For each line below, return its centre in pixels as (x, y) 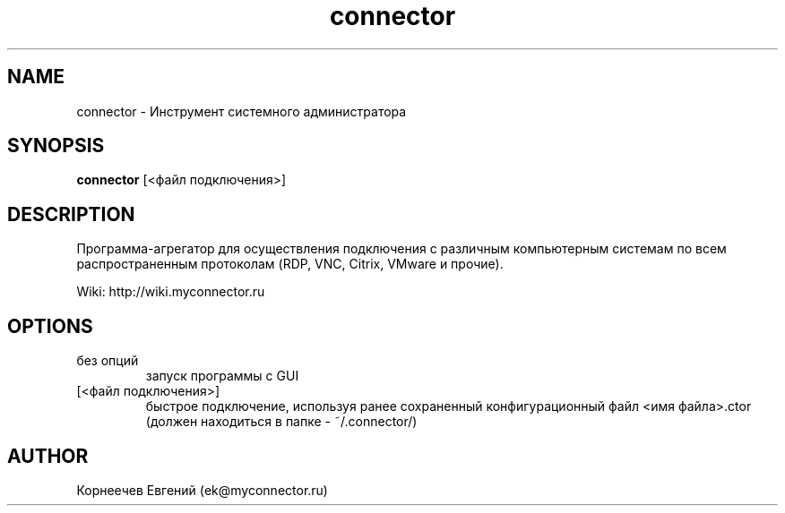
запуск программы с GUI (222, 376)
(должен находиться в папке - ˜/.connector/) (281, 422)
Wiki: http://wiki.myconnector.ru (171, 292)
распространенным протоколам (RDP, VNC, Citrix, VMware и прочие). (290, 264)
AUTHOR (48, 456)
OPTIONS (50, 326)
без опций (108, 361)
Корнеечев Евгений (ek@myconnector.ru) (202, 490)
